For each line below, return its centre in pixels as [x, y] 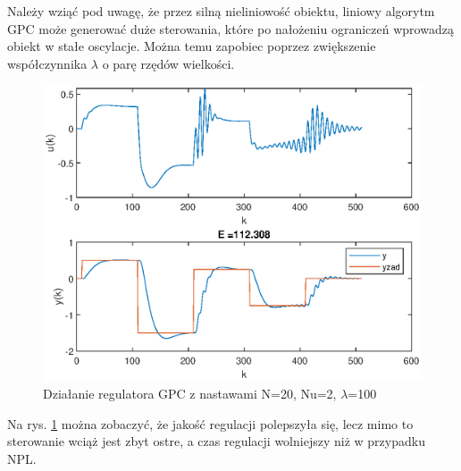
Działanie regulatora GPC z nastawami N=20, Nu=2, [190, 394]
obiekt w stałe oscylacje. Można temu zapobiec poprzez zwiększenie [192, 46]
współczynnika [47, 63]
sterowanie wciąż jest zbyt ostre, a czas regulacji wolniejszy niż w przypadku [216, 441]
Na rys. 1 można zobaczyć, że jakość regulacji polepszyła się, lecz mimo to [210, 423]
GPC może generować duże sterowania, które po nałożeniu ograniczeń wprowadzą [230, 28]
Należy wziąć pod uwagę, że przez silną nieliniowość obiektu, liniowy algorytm [221, 11]
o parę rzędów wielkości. [168, 63]
